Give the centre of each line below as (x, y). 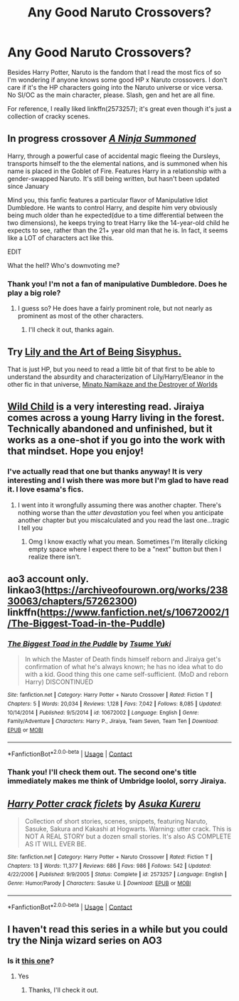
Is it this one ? (31, 960)
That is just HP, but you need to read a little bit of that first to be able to (111, 369)
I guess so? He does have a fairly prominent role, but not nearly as (115, 308)
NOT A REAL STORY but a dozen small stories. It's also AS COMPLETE (128, 836)
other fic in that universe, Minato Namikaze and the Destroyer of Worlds (113, 384)
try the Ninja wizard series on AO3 (85, 940)
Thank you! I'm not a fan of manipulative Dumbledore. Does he (117, 284)
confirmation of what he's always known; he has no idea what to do (124, 667)
